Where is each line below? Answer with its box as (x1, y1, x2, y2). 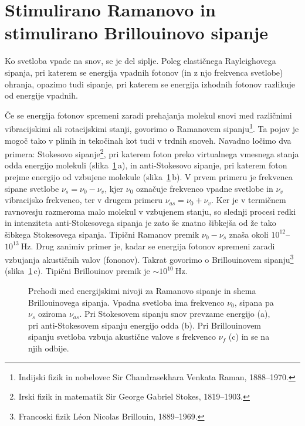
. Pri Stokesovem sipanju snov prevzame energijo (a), (79, 307, 270, 320)
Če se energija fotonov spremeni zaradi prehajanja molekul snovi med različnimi (5, 109, 292, 121)
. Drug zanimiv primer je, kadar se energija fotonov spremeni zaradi (30, 239, 275, 252)
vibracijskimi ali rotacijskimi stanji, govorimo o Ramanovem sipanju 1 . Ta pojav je (5, 121, 299, 134)
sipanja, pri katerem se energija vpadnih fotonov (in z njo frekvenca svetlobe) (5, 66, 283, 78)
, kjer (104, 182, 124, 194)
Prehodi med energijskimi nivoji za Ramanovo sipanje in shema (28, 284, 256, 296)
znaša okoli (229, 228, 269, 240)
